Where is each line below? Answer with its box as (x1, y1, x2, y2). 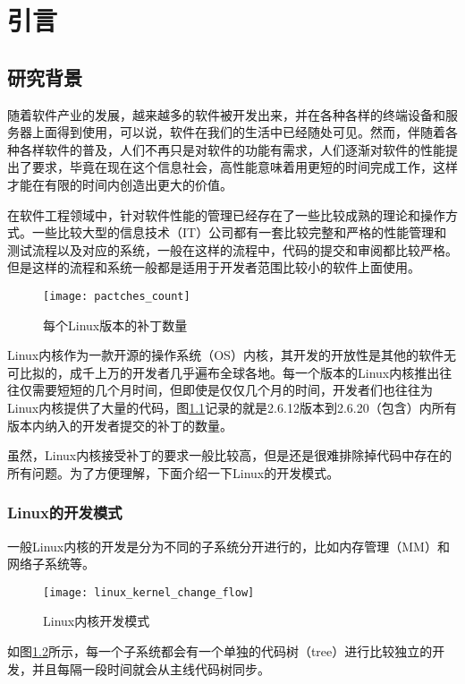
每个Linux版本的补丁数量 (43, 315, 188, 334)
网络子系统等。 (7, 554, 95, 573)
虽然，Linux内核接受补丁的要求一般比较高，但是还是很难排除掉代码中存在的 (7, 446, 452, 465)
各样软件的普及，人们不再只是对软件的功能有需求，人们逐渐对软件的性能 (19, 140, 445, 158)
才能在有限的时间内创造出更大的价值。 (7, 175, 232, 193)
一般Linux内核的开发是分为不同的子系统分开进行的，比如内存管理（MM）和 (7, 536, 450, 555)
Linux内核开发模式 (43, 611, 150, 630)
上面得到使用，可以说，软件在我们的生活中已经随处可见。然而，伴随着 (31, 123, 445, 141)
